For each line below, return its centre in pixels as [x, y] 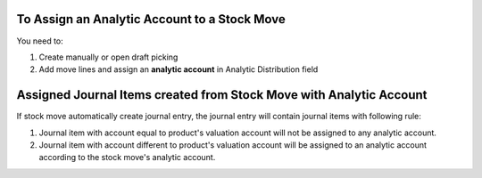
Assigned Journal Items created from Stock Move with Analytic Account [222, 95]
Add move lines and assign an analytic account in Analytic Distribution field [179, 69]
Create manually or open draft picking [108, 57]
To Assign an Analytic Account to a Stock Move [151, 19]
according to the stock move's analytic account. [127, 158]
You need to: [40, 41]
